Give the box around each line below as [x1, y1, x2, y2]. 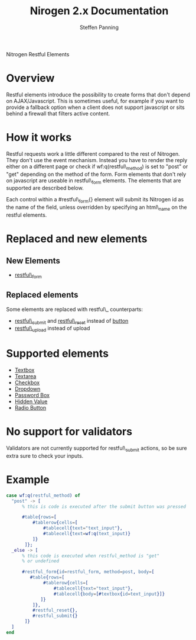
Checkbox [14, 379, 40, 386]
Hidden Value [14, 398, 48, 405]
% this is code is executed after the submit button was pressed [21, 503, 186, 510]
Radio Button [14, 404, 47, 411]
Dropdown [14, 385, 41, 393]
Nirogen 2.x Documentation [30, 4, 169, 18]
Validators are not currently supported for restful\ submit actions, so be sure [6, 445, 187, 453]
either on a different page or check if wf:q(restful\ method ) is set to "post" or [6, 163, 188, 171]
